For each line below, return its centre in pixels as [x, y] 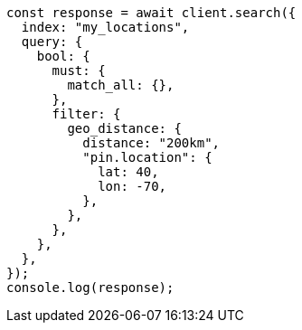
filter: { [86, 114]
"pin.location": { [147, 157]
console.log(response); [90, 288]
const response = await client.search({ [151, 13]
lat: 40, [128, 172]
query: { [52, 42]
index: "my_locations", [105, 27]
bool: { [63, 56]
